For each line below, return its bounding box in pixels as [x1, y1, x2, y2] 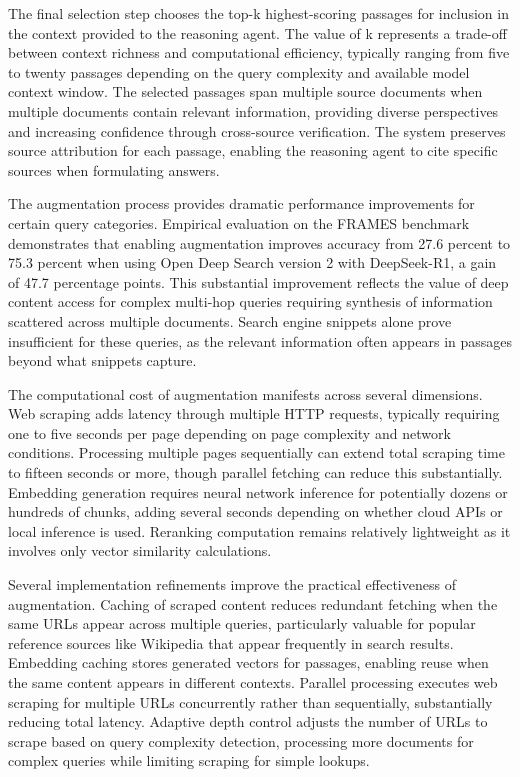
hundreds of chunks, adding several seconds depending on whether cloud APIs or [8, 501, 503, 522]
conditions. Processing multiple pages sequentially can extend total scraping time [8, 442, 505, 463]
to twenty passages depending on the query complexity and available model [8, 61, 470, 82]
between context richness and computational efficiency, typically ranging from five [8, 42, 510, 63]
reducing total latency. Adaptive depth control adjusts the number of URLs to [8, 711, 488, 732]
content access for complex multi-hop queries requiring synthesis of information [8, 291, 493, 312]
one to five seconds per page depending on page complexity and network [8, 422, 451, 443]
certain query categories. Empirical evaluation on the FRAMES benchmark [8, 212, 470, 233]
